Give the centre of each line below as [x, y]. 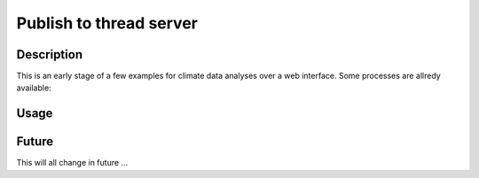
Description [50, 54]
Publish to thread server [107, 23]
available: [34, 88]
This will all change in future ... [72, 163]
